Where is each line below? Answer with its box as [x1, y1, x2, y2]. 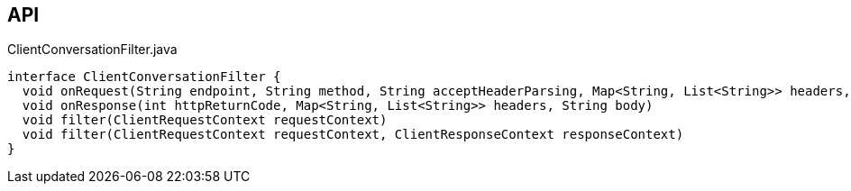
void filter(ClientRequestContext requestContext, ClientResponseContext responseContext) [22, 127, 684, 142]
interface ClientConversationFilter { [7, 69, 281, 85]
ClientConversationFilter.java [7, 41, 178, 58]
